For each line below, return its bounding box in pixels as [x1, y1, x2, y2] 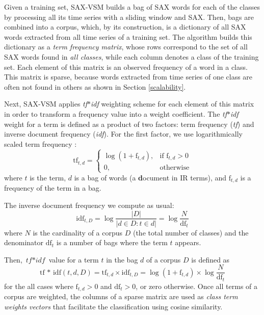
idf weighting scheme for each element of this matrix [91, 98, 254, 109]
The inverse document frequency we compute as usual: [4, 199, 174, 210]
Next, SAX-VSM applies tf [4, 98, 88, 109]
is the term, [30, 172, 66, 182]
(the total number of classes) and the [133, 227, 249, 238]
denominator [4, 237, 44, 248]
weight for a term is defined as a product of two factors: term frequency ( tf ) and [4, 118, 254, 129]
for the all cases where [4, 280, 73, 291]
